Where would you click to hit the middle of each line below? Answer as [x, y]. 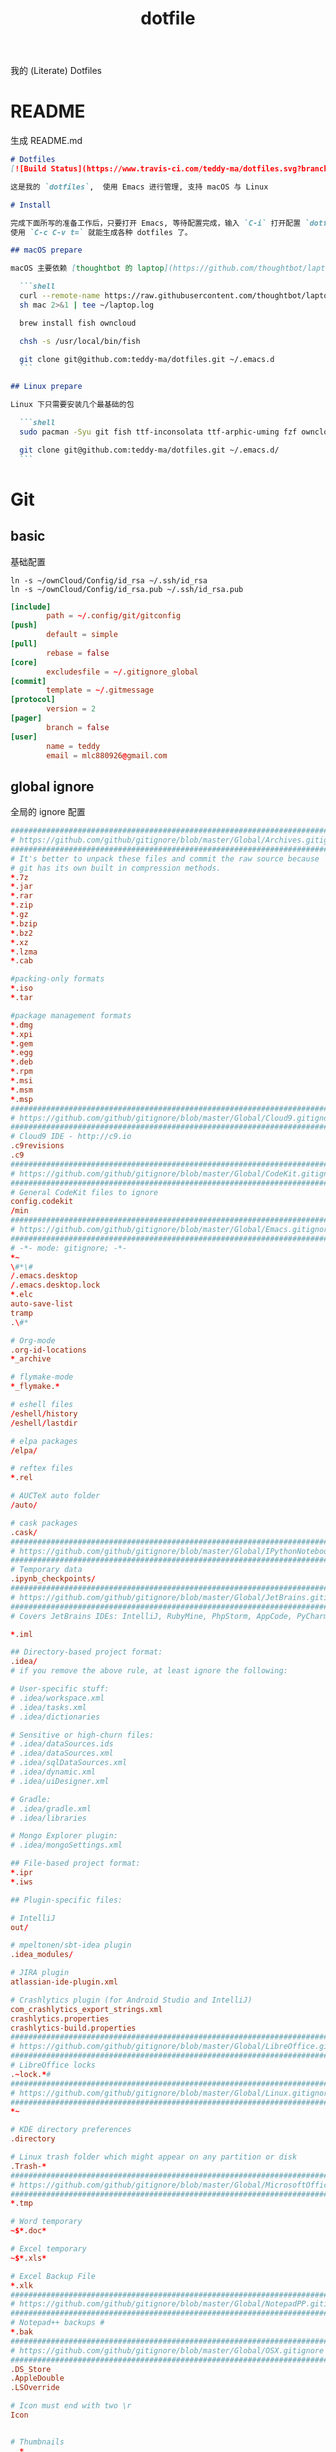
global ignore [52, 786]
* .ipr [21, 1873]
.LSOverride [35, 2388]
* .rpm [21, 1072]
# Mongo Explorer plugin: [64, 1836]
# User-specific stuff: [60, 1689]
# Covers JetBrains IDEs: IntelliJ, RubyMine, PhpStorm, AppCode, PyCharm [169, 1616]
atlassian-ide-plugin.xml [64, 1982]
